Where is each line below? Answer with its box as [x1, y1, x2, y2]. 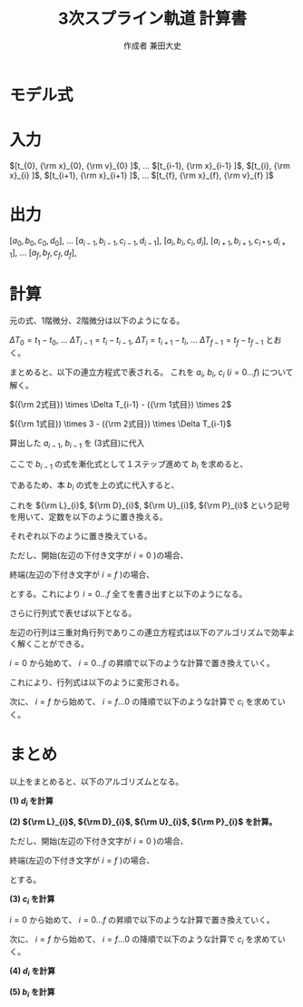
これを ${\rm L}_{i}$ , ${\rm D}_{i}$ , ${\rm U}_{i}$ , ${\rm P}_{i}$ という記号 [9, 500, 290, 511]
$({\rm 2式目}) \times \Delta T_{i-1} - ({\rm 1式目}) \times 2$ [9, 398, 232, 409]
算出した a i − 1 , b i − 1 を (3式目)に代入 [9, 437, 145, 450]
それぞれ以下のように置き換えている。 [9, 531, 152, 542]
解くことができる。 [16, 639, 89, 650]
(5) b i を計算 [9, 986, 55, 1000]
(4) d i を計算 [9, 965, 56, 979]
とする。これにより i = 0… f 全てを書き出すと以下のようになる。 [9, 589, 248, 600]
